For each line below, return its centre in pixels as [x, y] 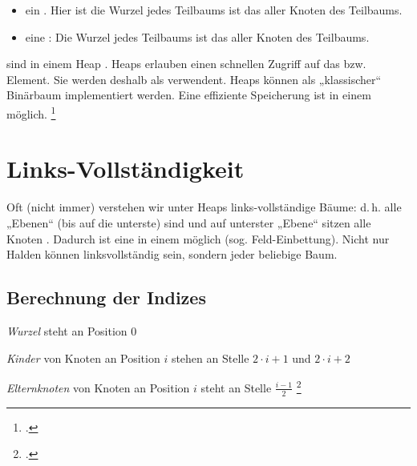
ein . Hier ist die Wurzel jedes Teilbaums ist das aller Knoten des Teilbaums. [214, 10]
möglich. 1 [31, 112]
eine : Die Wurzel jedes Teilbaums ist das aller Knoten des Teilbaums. [197, 36]
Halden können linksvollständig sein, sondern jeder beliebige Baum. [172, 254]
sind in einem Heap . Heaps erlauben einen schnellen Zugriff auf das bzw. [186, 64]
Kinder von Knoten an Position [83, 358]
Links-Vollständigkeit [126, 169]
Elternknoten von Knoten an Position [98, 387]
